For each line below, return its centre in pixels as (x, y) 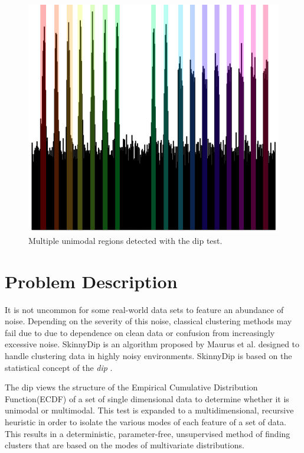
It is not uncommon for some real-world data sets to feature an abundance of (144, 309)
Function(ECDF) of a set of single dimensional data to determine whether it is (147, 398)
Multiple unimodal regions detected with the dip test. (125, 240)
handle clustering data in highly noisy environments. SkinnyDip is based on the (148, 356)
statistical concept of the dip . (59, 367)
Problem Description (91, 281)
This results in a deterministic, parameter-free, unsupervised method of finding (148, 433)
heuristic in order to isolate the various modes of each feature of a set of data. (146, 421)
